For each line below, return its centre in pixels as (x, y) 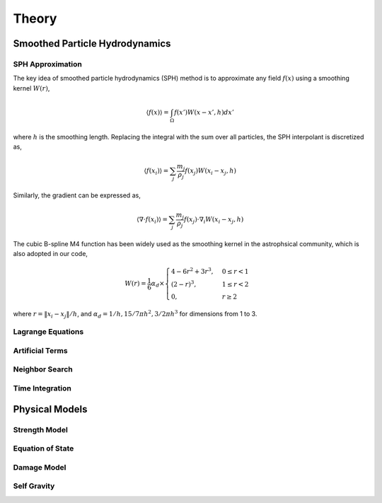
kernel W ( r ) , (31, 88)
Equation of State (44, 449)
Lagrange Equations (48, 332)
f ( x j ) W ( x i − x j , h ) (211, 172)
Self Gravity (34, 486)
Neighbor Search (43, 369)
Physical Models (50, 409)
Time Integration (42, 388)
